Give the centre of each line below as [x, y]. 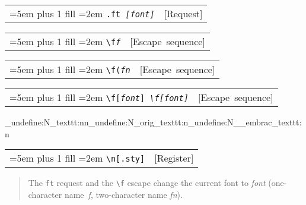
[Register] [174, 158]
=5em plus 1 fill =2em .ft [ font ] [82, 13]
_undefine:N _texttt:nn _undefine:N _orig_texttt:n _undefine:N [119, 122]
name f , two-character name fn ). [123, 194]
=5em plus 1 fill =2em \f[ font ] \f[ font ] [99, 97]
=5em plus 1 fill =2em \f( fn [70, 69]
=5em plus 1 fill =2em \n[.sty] [77, 158]
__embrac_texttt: [267, 122]
